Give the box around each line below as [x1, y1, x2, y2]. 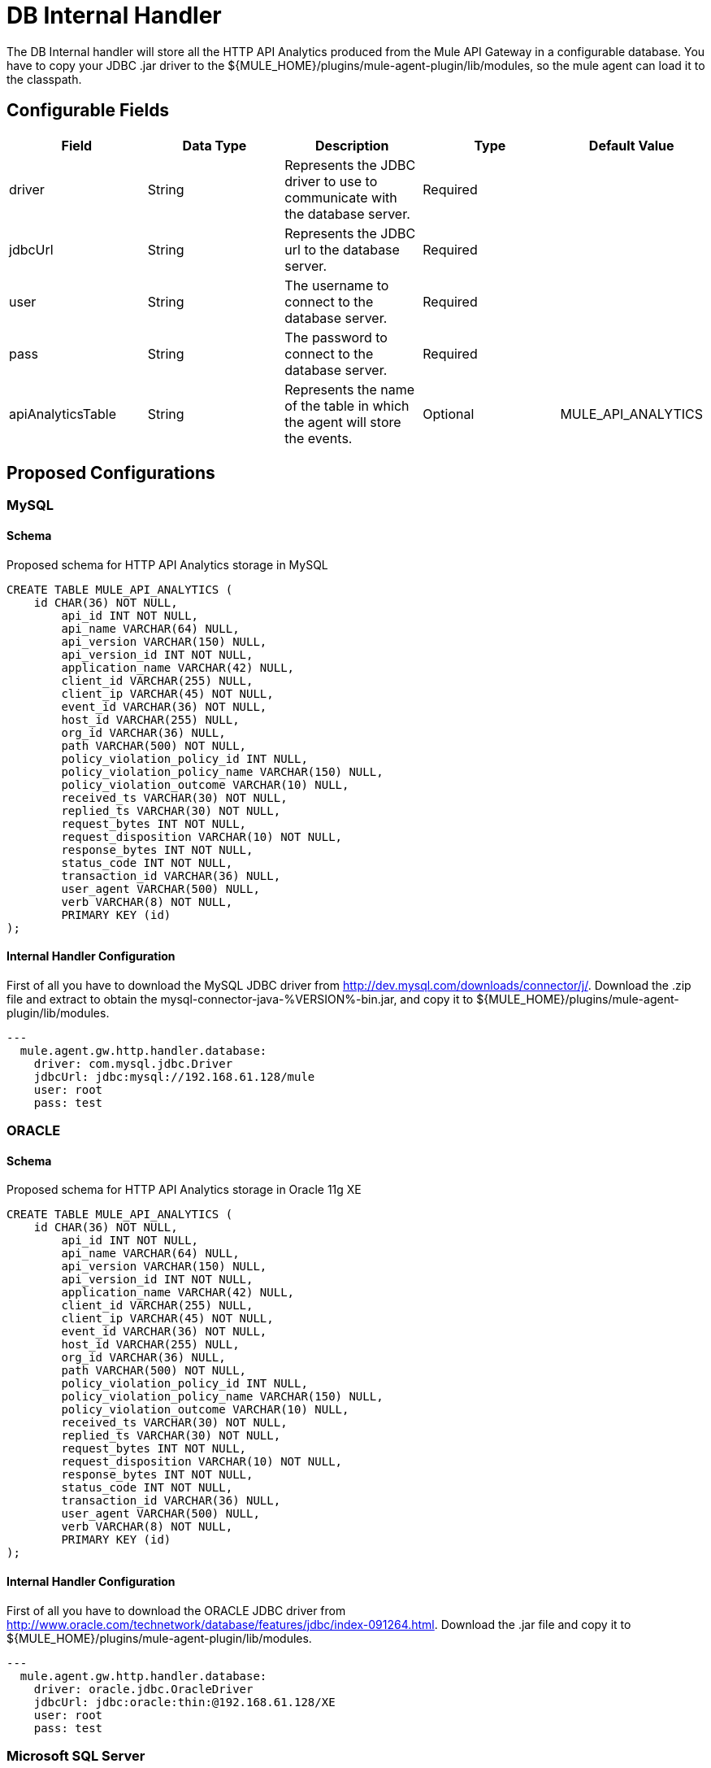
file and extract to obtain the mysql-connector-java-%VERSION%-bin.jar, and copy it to [7, 991, 474, 1006]
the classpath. [7, 72, 82, 86]
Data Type [182, 137, 247, 154]
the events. [284, 429, 353, 446]
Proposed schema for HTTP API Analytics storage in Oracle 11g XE [7, 1182, 362, 1197]
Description [315, 137, 389, 154]
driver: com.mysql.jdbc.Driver [33, 1056, 233, 1070]
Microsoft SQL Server [7, 1748, 145, 1765]
